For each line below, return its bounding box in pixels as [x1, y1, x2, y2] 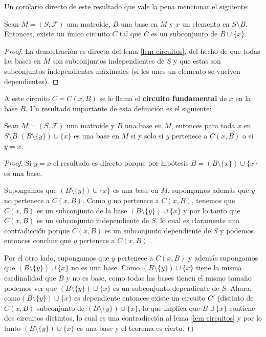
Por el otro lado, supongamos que [4, 252, 109, 263]
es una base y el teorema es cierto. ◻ [77, 323, 194, 333]
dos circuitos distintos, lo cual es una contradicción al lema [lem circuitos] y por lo [4, 312, 262, 323]
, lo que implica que [138, 302, 200, 313]
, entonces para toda [171, 120, 235, 131]
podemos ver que [4, 282, 57, 293]
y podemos [220, 225, 254, 235]
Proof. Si [4, 157, 32, 168]
